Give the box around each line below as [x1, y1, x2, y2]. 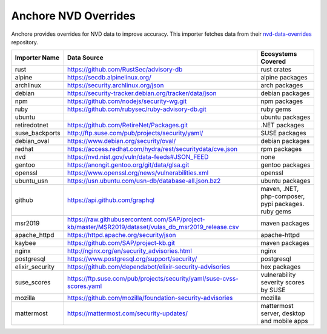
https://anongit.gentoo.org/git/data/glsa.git [67, 161, 190, 169]
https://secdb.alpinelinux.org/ [67, 73, 151, 82]
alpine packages [260, 73, 308, 82]
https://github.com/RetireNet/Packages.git [67, 121, 188, 130]
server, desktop [260, 309, 306, 318]
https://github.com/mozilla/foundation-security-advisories [67, 294, 233, 302]
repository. [11, 38, 39, 45]
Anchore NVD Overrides [11, 9, 136, 22]
